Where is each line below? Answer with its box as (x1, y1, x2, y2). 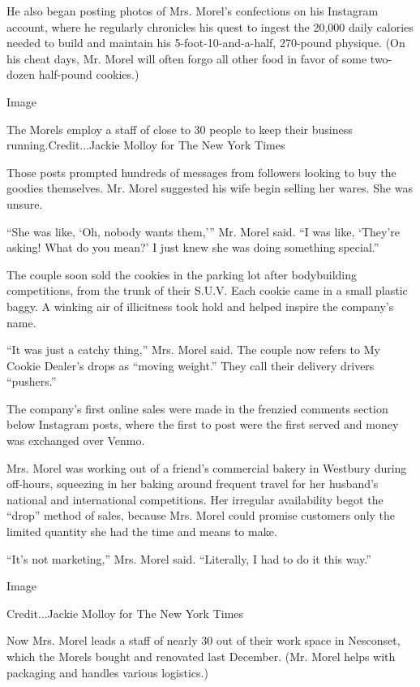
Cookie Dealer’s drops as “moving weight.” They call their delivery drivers (6, 356, 375, 374)
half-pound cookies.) (38, 66, 139, 83)
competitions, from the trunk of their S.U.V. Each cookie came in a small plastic (6, 282, 408, 299)
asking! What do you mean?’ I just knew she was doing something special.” (6, 239, 379, 256)
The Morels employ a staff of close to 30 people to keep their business (6, 120, 353, 137)
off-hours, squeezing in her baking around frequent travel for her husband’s (6, 475, 379, 492)
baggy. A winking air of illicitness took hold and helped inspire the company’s (6, 297, 394, 314)
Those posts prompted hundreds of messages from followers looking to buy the (6, 163, 396, 180)
